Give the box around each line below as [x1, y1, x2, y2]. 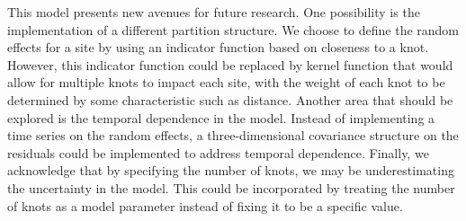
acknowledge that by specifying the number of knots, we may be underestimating [7, 161, 454, 180]
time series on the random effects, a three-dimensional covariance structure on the [7, 126, 459, 145]
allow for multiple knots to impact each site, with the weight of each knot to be [7, 73, 445, 92]
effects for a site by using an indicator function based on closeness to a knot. [7, 38, 429, 57]
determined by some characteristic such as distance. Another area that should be [7, 90, 453, 109]
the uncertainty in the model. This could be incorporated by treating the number [7, 178, 455, 197]
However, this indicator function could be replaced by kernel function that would [7, 55, 453, 74]
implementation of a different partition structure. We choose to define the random [7, 20, 460, 39]
